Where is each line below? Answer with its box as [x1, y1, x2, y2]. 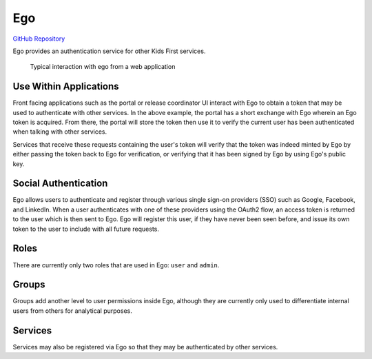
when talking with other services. [12, 127, 107, 136]
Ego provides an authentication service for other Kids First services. [12, 47, 206, 55]
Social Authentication [12, 178, 108, 189]
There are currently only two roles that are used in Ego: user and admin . [12, 260, 220, 269]
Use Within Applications [12, 81, 120, 92]
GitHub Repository [12, 34, 65, 43]
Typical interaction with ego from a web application [30, 63, 176, 71]
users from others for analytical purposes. [12, 307, 132, 315]
